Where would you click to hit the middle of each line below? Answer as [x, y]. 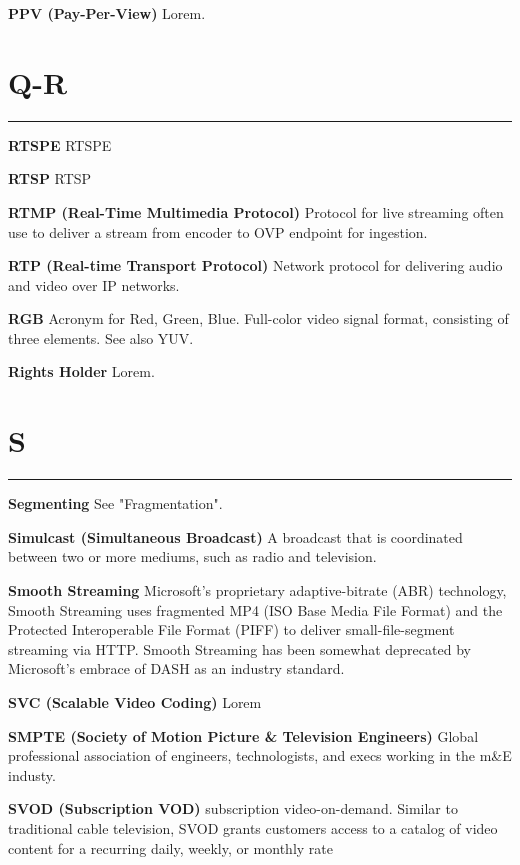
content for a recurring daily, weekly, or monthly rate [170, 847]
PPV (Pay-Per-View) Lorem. [107, 13]
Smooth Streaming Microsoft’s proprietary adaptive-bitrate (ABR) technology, [257, 589]
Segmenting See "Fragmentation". [115, 503]
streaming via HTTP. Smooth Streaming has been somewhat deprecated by [239, 648]
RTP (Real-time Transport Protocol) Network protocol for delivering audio [255, 265]
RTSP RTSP [50, 178]
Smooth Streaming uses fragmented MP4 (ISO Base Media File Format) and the [255, 609]
